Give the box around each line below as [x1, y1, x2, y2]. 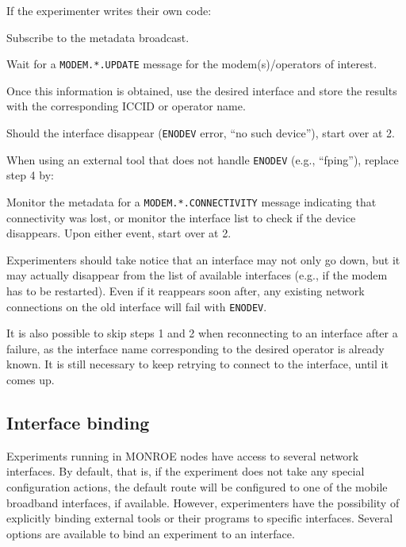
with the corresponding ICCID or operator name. [6, 98, 246, 114]
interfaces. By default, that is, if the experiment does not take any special [6, 463, 365, 480]
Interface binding [6, 410, 150, 434]
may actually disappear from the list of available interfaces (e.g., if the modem [6, 267, 388, 283]
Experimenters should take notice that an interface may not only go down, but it [6, 251, 400, 268]
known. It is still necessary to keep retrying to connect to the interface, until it [6, 356, 389, 372]
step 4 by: [6, 167, 54, 183]
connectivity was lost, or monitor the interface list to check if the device [6, 209, 356, 225]
